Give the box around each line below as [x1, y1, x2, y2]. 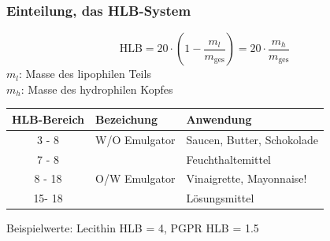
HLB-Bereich [12, 110, 85, 127]
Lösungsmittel [186, 190, 254, 206]
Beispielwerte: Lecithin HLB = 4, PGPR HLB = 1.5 [6, 220, 259, 236]
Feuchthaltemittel [186, 150, 271, 167]
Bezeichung [95, 110, 158, 127]
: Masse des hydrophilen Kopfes [20, 80, 173, 97]
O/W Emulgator [95, 170, 176, 187]
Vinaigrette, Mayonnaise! [186, 170, 307, 187]
